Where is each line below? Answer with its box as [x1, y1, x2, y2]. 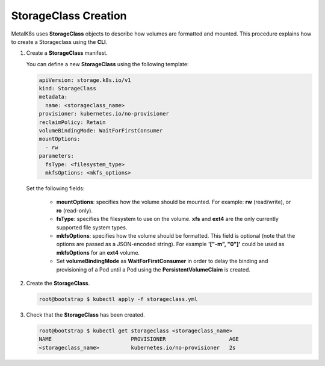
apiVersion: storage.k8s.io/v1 [39, 76, 132, 84]
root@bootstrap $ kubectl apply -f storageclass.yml [39, 296, 198, 302]
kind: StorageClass [39, 85, 96, 92]
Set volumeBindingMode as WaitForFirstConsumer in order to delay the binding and [56, 258, 268, 265]
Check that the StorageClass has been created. [26, 311, 145, 318]
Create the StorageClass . [26, 279, 90, 287]
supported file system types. [56, 223, 128, 231]
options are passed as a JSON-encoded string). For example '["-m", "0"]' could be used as [56, 241, 285, 248]
